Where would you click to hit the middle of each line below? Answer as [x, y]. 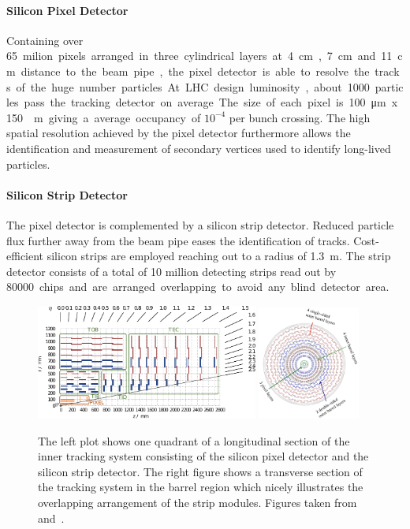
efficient [25, 256]
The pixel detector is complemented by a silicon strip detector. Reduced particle [200, 224]
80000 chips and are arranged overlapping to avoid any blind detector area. [198, 287]
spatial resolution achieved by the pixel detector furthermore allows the [179, 133]
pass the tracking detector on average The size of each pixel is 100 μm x [211, 102]
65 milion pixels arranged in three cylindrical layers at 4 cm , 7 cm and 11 [199, 56]
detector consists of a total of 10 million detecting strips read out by [171, 271]
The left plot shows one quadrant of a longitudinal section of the [194, 440]
